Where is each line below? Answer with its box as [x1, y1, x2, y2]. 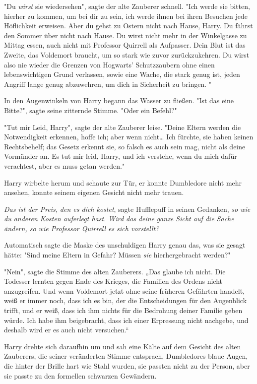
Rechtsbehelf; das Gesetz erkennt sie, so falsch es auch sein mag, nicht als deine [4, 141, 246, 151]
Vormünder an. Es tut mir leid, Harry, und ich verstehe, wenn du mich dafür [4, 151, 237, 161]
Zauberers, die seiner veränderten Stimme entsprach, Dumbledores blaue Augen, [4, 351, 248, 361]
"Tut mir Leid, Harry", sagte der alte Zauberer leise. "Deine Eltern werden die [4, 122, 241, 132]
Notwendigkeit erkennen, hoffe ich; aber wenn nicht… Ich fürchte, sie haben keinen [4, 131, 254, 142]
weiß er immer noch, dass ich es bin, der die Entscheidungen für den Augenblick [4, 295, 247, 306]
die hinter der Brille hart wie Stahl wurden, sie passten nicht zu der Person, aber [4, 361, 250, 371]
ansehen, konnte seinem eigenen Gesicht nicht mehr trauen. [4, 187, 184, 197]
